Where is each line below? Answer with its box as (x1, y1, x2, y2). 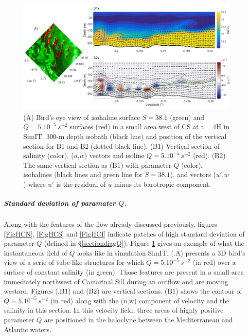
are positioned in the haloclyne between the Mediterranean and (44, 315, 233, 325)
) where (23, 178, 46, 189)
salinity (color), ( (23, 150, 74, 160)
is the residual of (56, 178, 106, 189)
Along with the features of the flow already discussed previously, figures (4, 219, 217, 229)
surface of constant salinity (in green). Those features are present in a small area (4, 267, 244, 277)
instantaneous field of (4, 247, 68, 257)
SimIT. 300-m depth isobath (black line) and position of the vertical (23, 131, 227, 141)
